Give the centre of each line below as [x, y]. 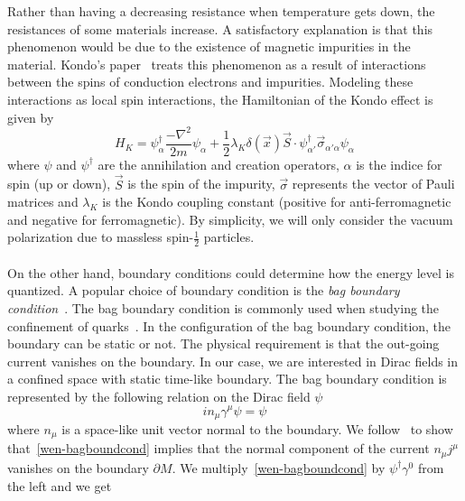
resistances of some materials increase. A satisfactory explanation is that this [220, 28]
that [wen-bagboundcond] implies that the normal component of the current [219, 448]
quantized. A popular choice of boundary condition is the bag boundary [204, 290]
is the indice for [399, 164]
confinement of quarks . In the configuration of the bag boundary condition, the [229, 325]
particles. [229, 237]
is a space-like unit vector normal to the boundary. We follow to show [257, 429]
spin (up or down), [59, 184]
